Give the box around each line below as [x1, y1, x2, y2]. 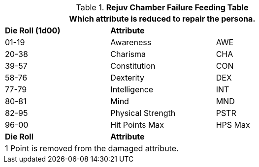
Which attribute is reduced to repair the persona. [69, 14, 256, 24]
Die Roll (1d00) [5, 26, 61, 35]
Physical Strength [110, 108, 176, 118]
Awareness [110, 37, 152, 47]
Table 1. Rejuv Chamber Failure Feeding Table [76, 2, 249, 12]
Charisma [110, 49, 146, 59]
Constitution [110, 61, 156, 71]
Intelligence [110, 84, 154, 94]
